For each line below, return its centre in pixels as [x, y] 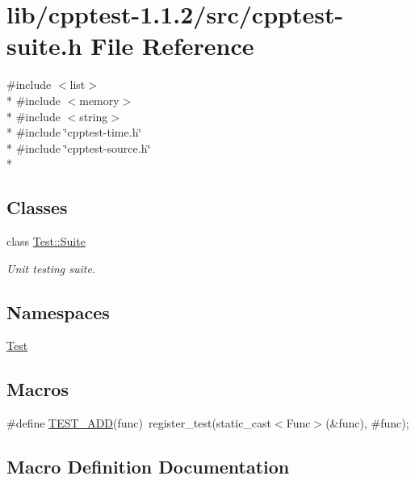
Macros [38, 389]
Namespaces [58, 312]
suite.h [44, 46]
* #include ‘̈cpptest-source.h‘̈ [79, 147]
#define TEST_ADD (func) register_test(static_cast [139, 423]
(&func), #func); [367, 423]
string [94, 116]
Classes [37, 207]
